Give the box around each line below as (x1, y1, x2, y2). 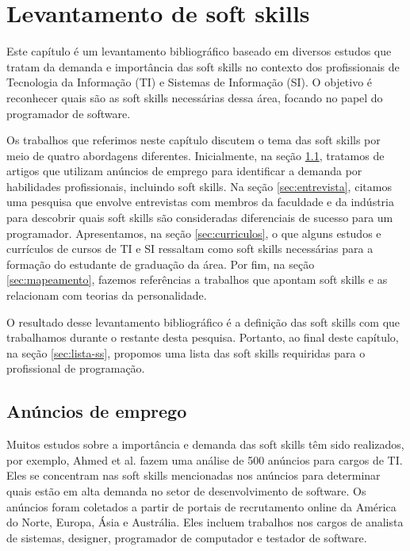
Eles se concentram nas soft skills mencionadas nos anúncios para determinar (6, 467, 381, 484)
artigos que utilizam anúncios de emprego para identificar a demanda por (6, 163, 362, 179)
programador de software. (6, 105, 131, 121)
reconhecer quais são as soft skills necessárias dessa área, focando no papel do (6, 89, 383, 105)
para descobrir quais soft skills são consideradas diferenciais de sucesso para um (6, 209, 393, 226)
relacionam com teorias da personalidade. (6, 287, 207, 304)
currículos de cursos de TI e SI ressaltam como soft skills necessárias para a (6, 240, 374, 257)
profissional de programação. (6, 360, 145, 377)
